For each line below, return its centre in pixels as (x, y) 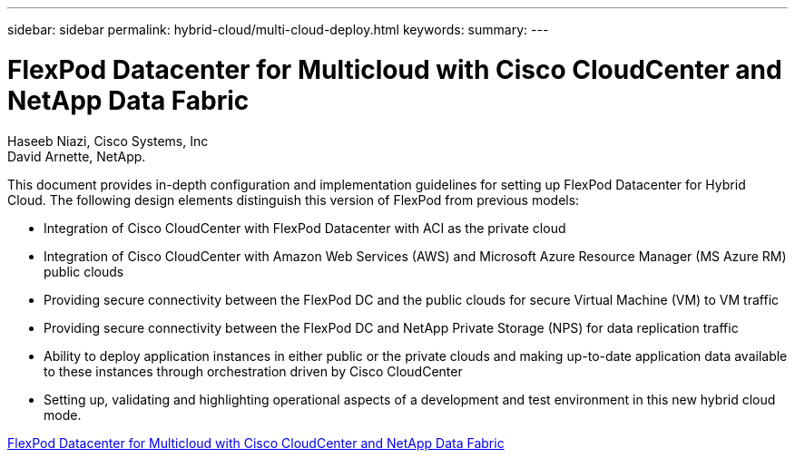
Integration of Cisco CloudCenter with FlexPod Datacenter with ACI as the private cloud (305, 228)
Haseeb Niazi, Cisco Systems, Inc (108, 141)
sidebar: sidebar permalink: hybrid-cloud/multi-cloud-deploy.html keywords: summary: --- (278, 29)
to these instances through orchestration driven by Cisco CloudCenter (253, 371)
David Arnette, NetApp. (77, 156)
